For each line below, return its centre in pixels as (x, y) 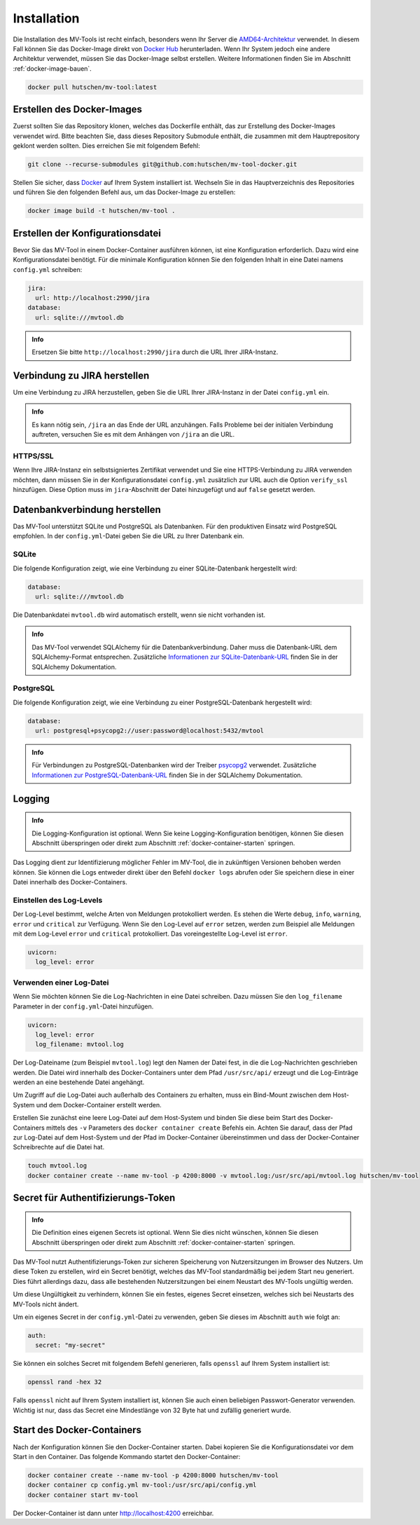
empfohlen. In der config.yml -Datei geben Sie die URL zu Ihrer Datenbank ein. (128, 536)
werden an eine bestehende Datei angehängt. (79, 1082)
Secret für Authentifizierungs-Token (94, 1198)
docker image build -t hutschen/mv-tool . (101, 211)
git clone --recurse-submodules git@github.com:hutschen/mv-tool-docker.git (162, 164)
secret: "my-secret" (70, 1345)
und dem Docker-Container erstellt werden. (99, 1105)
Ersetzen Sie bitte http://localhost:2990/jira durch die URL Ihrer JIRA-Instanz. (155, 352)
